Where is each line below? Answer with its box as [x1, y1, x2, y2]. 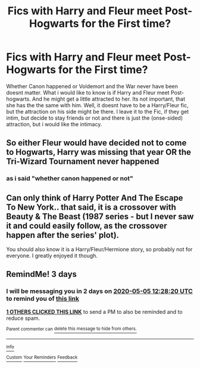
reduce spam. [6, 314, 40, 322]
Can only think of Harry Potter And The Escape [6, 192, 183, 203]
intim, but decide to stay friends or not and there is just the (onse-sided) [6, 114, 183, 121]
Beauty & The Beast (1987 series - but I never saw [6, 211, 194, 222]
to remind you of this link [6, 295, 79, 303]
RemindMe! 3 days [6, 269, 77, 279]
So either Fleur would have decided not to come [6, 138, 187, 148]
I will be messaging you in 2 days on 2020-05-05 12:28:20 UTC [6, 287, 193, 295]
